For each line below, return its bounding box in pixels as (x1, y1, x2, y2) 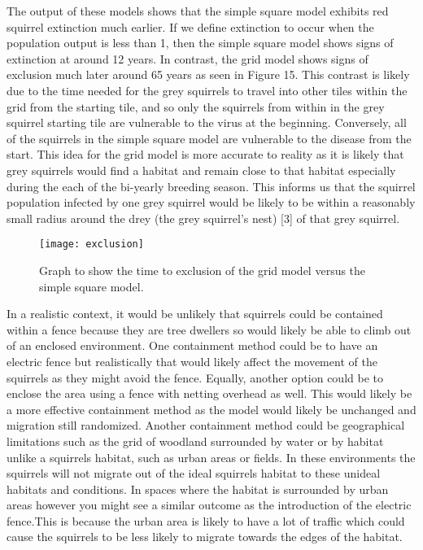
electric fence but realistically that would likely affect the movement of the (7, 352, 377, 369)
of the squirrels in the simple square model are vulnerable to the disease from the (7, 129, 412, 146)
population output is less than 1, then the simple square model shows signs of (7, 34, 394, 51)
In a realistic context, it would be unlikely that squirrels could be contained (7, 305, 383, 322)
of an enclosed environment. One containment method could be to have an (7, 337, 378, 354)
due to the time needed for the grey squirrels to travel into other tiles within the (7, 81, 408, 98)
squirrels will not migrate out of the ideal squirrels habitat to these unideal (7, 465, 381, 482)
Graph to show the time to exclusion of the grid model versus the (39, 261, 366, 278)
